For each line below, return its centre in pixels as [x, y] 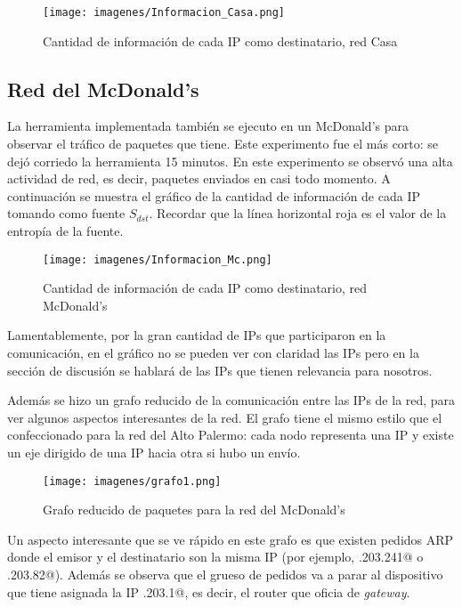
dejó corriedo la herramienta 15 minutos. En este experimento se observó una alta [230, 161]
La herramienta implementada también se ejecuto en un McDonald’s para [208, 126]
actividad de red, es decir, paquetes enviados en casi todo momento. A [199, 178]
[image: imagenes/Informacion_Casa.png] [164, 12]
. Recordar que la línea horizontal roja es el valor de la [298, 213]
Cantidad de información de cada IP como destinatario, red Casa [220, 40]
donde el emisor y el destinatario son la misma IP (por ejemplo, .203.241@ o [215, 557]
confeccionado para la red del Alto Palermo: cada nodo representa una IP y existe [231, 435]
